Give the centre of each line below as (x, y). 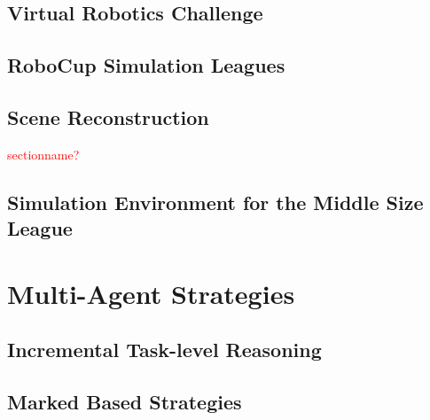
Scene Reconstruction (108, 117)
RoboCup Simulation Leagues (146, 65)
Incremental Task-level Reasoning (164, 350)
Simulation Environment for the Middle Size (215, 202)
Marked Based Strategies (125, 402)
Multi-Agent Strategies (151, 293)
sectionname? (43, 154)
